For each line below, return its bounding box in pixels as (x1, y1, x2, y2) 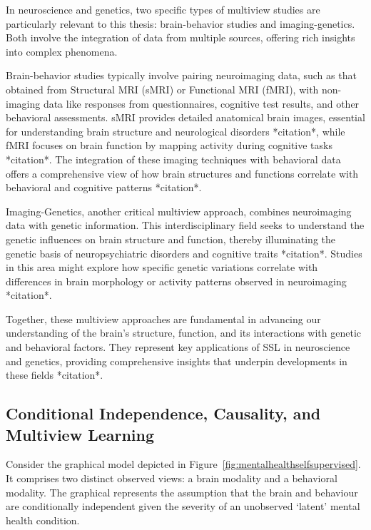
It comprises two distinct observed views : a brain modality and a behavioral (6, 471, 337, 486)
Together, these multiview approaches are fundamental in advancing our (6, 311, 321, 326)
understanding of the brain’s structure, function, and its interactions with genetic (6, 325, 362, 340)
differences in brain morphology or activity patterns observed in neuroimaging (6, 273, 347, 288)
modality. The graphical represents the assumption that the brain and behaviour (6, 484, 358, 499)
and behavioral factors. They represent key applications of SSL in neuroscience (6, 340, 350, 355)
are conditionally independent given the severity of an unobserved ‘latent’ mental (6, 499, 360, 514)
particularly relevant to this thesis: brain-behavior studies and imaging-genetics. (6, 16, 355, 31)
